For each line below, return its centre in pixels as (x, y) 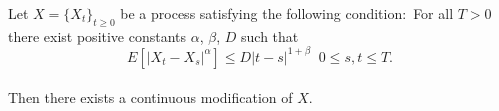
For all (433, 13)
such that (270, 35)
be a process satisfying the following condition (261, 13)
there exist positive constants (97, 35)
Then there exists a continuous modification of (150, 97)
